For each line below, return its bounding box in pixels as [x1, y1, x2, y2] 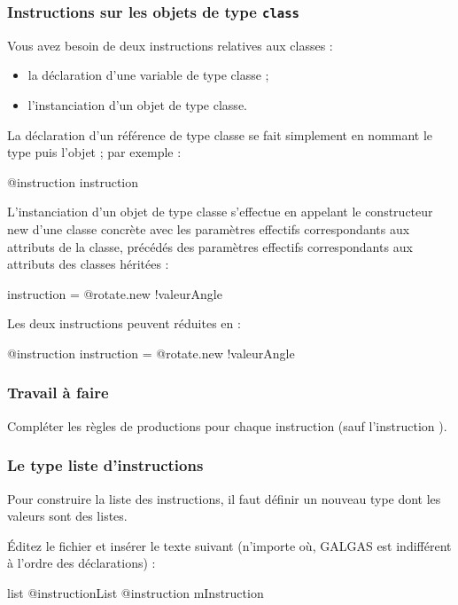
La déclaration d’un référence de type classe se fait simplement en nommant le [7, 125, 433, 144]
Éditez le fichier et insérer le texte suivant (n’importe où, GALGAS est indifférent [7, 536, 452, 554]
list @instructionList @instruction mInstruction [7, 583, 264, 601]
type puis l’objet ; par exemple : [7, 143, 182, 161]
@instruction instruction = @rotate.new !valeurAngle [7, 343, 295, 362]
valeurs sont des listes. [7, 507, 128, 525]
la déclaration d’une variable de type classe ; [27, 66, 269, 84]
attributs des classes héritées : [7, 255, 169, 273]
